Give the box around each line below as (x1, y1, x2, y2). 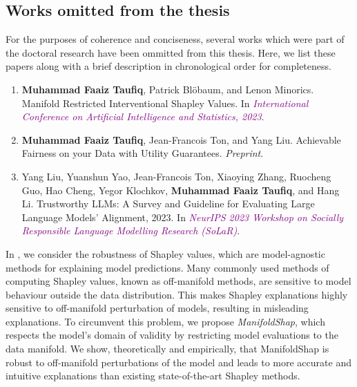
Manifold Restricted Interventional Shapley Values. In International (21, 95, 309, 110)
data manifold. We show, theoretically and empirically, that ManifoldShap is (6, 341, 329, 356)
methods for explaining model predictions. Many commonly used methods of (6, 260, 329, 274)
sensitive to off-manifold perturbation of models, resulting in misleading (6, 301, 309, 315)
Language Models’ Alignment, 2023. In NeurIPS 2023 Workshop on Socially (21, 209, 344, 224)
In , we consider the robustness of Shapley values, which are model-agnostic (6, 246, 325, 261)
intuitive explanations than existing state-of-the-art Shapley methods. (6, 368, 300, 383)
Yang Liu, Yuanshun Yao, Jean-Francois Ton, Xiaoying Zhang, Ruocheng (21, 169, 331, 183)
